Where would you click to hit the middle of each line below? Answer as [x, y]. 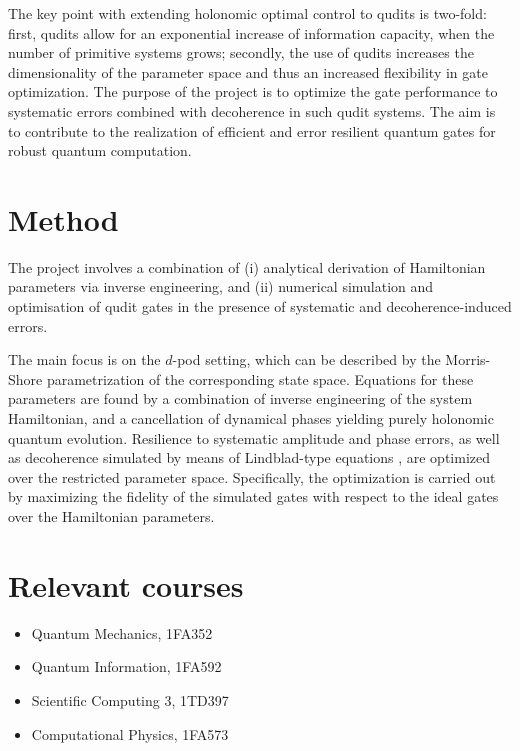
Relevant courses [126, 584]
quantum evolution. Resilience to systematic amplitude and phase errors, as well [254, 437]
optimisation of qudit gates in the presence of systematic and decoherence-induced [260, 306]
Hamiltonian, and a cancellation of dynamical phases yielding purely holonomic [251, 418]
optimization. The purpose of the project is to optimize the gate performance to [253, 91]
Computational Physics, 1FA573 [130, 733]
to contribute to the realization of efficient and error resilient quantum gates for [252, 130]
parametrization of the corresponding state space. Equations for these [260, 378]
